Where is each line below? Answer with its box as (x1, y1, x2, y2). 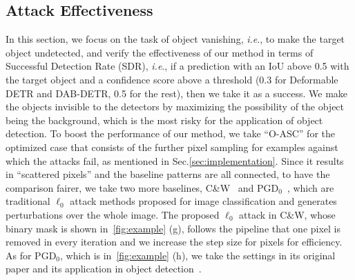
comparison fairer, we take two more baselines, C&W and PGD (6, 180, 279, 194)
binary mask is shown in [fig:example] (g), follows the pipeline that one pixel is (6, 221, 341, 235)
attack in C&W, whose (239, 207, 336, 221)
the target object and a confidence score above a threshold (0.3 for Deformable (6, 72, 338, 86)
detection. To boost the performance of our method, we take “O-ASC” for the (6, 126, 335, 141)
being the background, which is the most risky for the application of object (6, 112, 323, 127)
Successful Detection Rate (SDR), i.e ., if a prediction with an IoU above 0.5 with (6, 59, 349, 73)
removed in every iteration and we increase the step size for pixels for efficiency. (6, 234, 343, 249)
